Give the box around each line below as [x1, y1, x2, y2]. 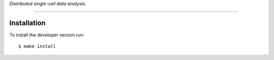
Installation [9, 18, 46, 27]
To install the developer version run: [9, 31, 85, 37]
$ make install [18, 43, 56, 49]
